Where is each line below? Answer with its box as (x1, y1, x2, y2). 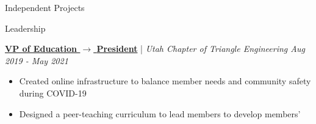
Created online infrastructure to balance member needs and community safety (19, 75, 311, 87)
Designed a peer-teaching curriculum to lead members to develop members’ (19, 107, 301, 120)
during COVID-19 (19, 86, 87, 99)
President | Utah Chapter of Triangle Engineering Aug (96, 42, 305, 55)
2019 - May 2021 (5, 54, 68, 67)
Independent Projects (5, 1, 85, 13)
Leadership (5, 21, 46, 34)
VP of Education (5, 42, 77, 55)
